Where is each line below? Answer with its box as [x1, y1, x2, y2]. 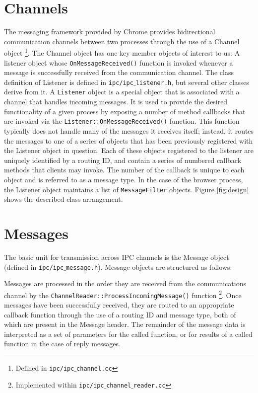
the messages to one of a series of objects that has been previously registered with [4, 135, 253, 146]
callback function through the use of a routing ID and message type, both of [4, 309, 236, 319]
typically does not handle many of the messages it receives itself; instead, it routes [4, 125, 254, 136]
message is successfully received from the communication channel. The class [4, 67, 234, 78]
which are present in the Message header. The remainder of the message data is [4, 319, 246, 329]
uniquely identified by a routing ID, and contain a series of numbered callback [4, 155, 242, 165]
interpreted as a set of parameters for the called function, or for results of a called [4, 328, 253, 339]
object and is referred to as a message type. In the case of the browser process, [4, 174, 243, 184]
